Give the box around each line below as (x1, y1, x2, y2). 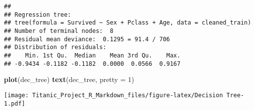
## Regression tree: (4, 11, 72, 18)
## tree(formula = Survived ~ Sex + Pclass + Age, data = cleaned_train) (4, 19, 252, 27)
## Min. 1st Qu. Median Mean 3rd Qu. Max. (4, 52, 181, 59)
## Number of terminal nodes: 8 (4, 27, 113, 34)
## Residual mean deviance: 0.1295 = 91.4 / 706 (4, 35, 170, 43)
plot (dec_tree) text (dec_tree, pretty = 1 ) (4, 74, 134, 84)
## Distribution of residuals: (4, 44, 107, 51)
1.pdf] (4, 100, 25, 107)
